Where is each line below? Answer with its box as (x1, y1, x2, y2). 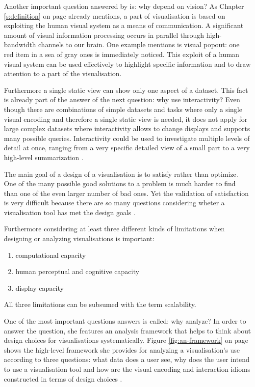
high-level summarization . (4, 152, 83, 162)
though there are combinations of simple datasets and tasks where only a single (4, 104, 242, 114)
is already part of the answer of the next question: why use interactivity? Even (4, 94, 240, 105)
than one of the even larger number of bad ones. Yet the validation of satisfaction (4, 188, 249, 198)
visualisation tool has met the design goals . (4, 207, 135, 217)
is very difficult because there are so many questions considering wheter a (4, 197, 225, 208)
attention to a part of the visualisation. (4, 68, 122, 79)
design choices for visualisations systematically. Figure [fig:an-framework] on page (4, 335, 248, 345)
